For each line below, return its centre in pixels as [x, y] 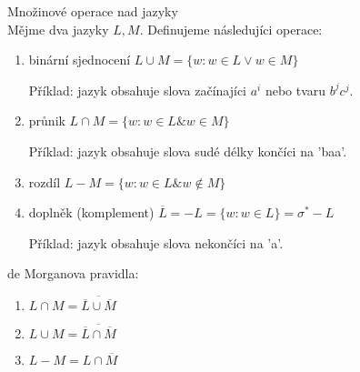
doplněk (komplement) [91, 212]
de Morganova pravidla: [73, 273]
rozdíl [45, 181]
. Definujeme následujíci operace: [231, 29]
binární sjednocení [80, 60]
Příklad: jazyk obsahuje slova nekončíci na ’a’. [156, 242]
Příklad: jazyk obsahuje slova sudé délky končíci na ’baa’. [188, 151]
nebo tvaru [295, 90]
